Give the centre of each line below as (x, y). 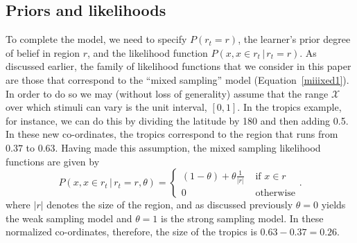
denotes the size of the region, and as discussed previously (170, 205)
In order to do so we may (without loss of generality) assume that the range (167, 93)
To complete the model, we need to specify (96, 39)
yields (333, 205)
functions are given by (53, 161)
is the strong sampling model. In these (242, 218)
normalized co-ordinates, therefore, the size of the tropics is (131, 232)
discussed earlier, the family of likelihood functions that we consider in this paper (178, 66)
